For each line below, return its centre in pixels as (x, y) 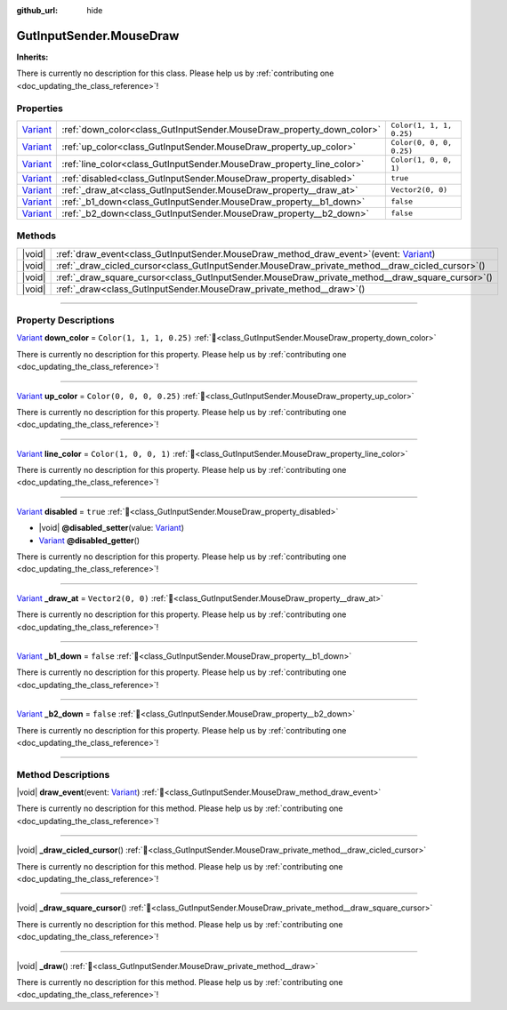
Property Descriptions (65, 320)
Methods (36, 236)
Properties (40, 108)
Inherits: (32, 57)
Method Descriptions (63, 774)
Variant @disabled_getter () (89, 540)
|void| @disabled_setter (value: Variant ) (112, 528)
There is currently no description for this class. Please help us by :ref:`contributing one (175, 73)
